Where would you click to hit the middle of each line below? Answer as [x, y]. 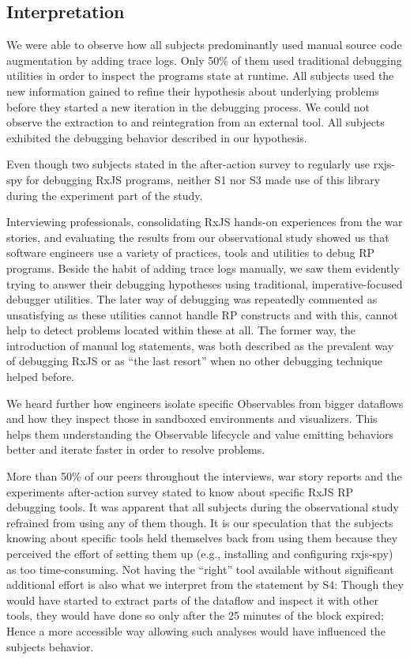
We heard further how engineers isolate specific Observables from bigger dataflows [205, 403]
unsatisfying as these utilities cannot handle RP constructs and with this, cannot [202, 314]
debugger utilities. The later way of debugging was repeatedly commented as [192, 299]
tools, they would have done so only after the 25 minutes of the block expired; [195, 615]
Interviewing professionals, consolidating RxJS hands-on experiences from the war [205, 222]
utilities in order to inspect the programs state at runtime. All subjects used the [200, 75]
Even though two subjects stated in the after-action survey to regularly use [188, 164]
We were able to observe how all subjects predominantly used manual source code [204, 45]
